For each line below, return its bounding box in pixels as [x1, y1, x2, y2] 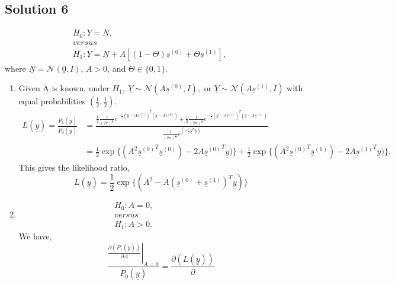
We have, [18, 230, 52, 242]
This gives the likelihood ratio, [18, 161, 130, 174]
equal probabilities [18, 95, 86, 107]
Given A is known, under [18, 82, 110, 94]
